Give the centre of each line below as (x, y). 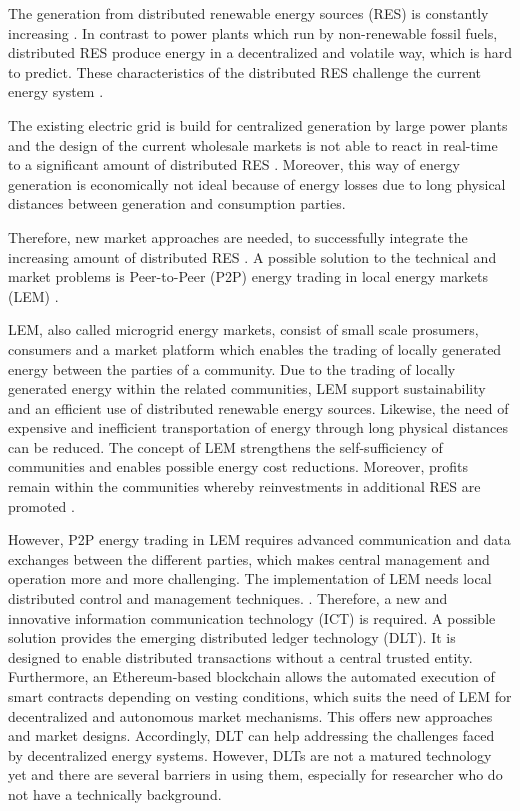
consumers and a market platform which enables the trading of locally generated (255, 348)
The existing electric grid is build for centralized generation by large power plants (258, 124)
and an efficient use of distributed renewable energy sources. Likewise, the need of (258, 407)
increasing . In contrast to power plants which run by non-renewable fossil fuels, (253, 32)
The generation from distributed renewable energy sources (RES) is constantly (248, 13)
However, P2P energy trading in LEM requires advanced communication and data (259, 539)
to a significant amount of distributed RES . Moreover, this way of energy (234, 164)
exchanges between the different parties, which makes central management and (249, 558)
